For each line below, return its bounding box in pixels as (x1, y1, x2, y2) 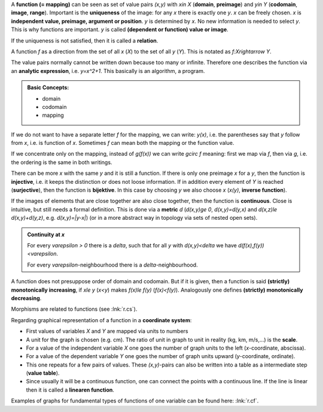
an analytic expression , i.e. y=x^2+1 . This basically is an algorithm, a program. (11, 67, 205, 74)
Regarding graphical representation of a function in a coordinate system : (11, 316, 192, 323)
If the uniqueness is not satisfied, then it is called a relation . (11, 37, 159, 44)
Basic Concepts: (27, 84, 69, 91)
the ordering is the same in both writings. (11, 159, 112, 166)
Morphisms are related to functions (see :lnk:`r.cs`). (11, 305, 138, 313)
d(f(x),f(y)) (238, 241, 264, 249)
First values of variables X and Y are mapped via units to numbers (26, 328, 188, 335)
